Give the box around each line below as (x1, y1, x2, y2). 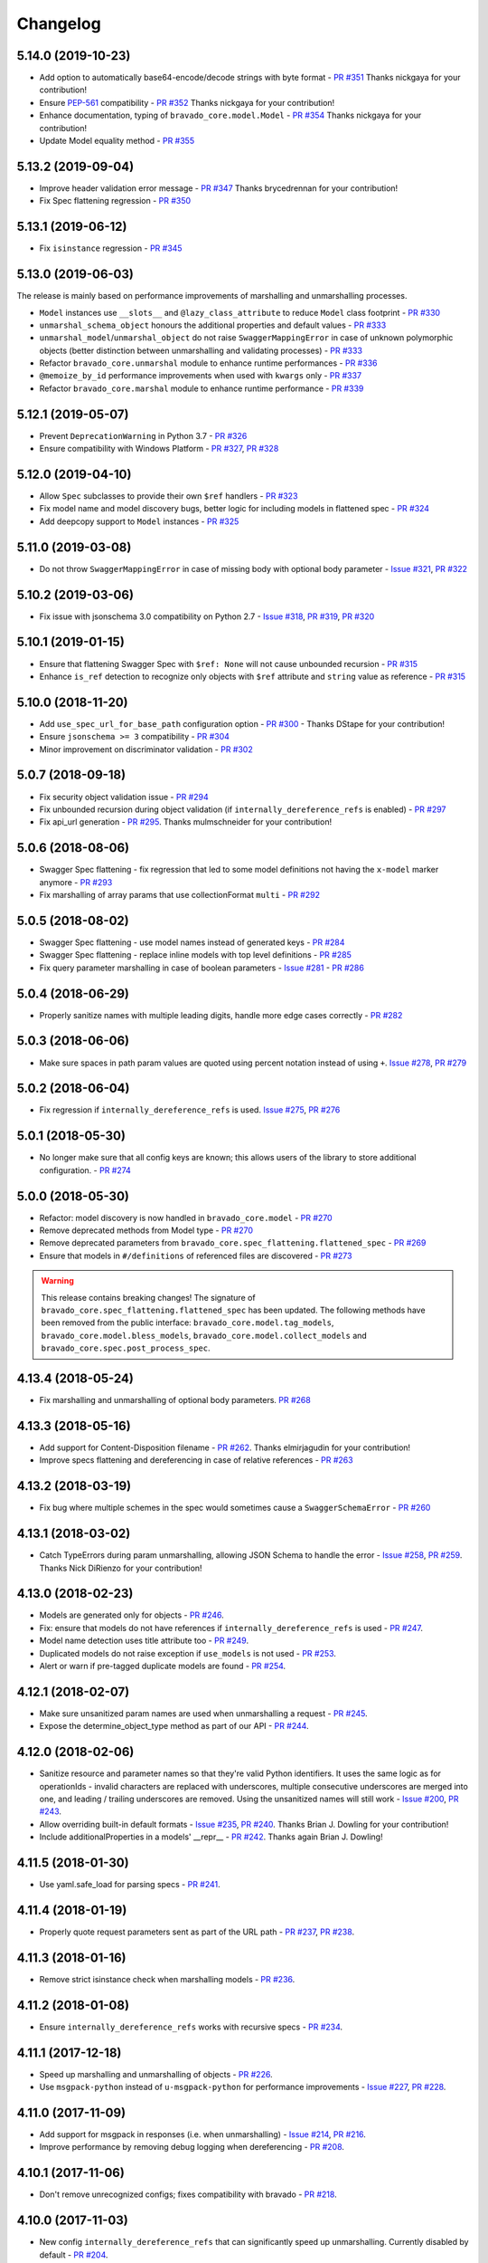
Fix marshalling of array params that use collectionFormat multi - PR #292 (39, 890, 321, 901)
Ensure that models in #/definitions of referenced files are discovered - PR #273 (39, 1250, 352, 1261)
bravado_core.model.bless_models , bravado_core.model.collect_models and (41, 1330, 368, 1341)
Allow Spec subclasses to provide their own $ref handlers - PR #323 (39, 491, 298, 501)
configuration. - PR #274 (39, 1164, 131, 1176)
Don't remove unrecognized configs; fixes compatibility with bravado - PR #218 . (39, 2189, 338, 2200)
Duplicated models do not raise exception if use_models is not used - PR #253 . (39, 1647, 336, 1658)
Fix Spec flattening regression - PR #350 (39, 196, 192, 206)
